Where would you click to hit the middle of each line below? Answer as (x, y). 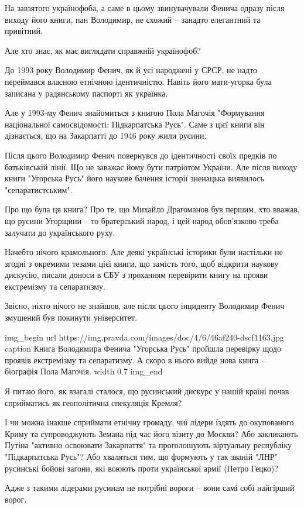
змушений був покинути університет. (71, 317)
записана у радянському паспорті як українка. (86, 93)
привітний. (24, 31)
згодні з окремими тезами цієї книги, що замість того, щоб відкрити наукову (142, 263)
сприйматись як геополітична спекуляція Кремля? (93, 402)
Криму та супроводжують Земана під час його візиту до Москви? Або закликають (151, 433)
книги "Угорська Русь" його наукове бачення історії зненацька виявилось (134, 178)
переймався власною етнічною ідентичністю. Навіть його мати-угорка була (138, 81)
